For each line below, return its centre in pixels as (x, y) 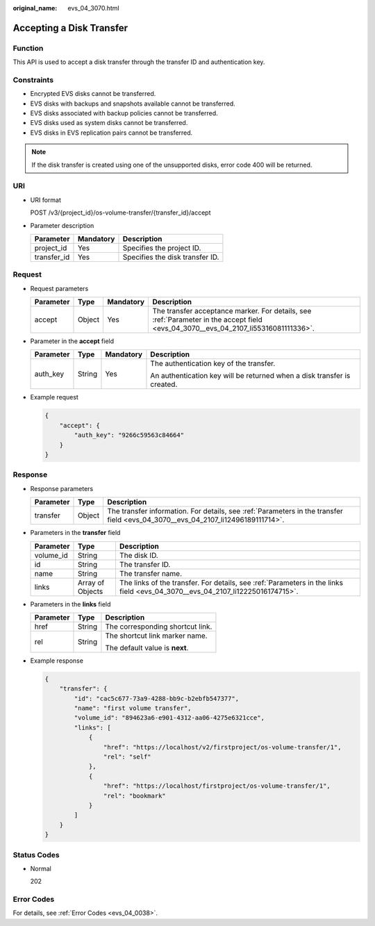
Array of (91, 582)
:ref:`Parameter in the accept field (208, 320)
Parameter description (62, 225)
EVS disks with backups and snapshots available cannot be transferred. (133, 104)
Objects (90, 591)
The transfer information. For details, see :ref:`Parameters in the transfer (225, 511)
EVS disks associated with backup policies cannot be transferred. (124, 113)
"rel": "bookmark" (134, 796)
